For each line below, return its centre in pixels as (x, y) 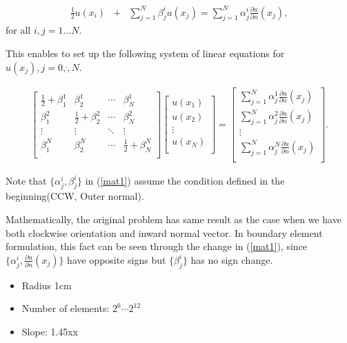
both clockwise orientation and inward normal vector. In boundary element (164, 232)
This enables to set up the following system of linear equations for (145, 53)
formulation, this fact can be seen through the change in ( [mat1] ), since (157, 246)
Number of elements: (66, 308)
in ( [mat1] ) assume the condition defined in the (185, 180)
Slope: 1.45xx (50, 331)
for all (18, 30)
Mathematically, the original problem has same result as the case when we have (173, 219)
